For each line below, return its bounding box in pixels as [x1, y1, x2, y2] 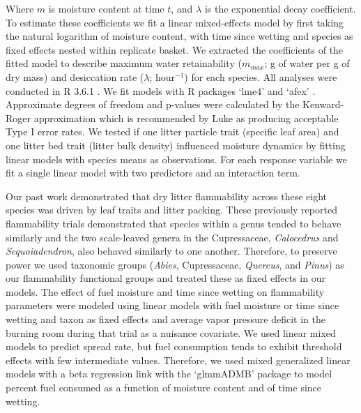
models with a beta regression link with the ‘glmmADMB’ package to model [6, 366, 332, 381]
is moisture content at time [48, 1, 164, 15]
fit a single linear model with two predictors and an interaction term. [6, 165, 300, 180]
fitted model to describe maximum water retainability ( [6, 56, 242, 70]
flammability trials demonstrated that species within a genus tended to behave [6, 216, 341, 230]
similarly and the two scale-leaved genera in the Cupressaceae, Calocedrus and [6, 230, 339, 244]
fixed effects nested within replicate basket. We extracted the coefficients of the [6, 42, 344, 57]
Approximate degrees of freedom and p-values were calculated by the [6, 97, 300, 112]
